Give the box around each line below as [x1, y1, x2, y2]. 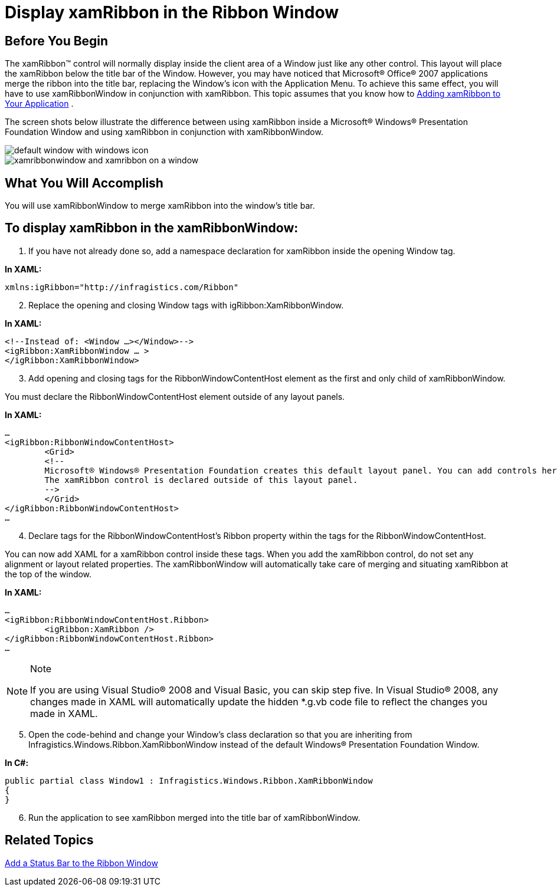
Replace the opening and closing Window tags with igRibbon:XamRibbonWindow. [28, 300, 344, 310]
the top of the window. [5, 568, 92, 579]
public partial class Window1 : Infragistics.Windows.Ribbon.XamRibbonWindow [5, 775, 373, 785]
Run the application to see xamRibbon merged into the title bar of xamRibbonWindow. [28, 812, 361, 823]
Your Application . [5, 98, 74, 109]
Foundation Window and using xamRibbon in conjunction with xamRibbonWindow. [5, 127, 323, 137]
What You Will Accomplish [5, 175, 163, 190]
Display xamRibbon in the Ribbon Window [5, 2, 339, 22]
